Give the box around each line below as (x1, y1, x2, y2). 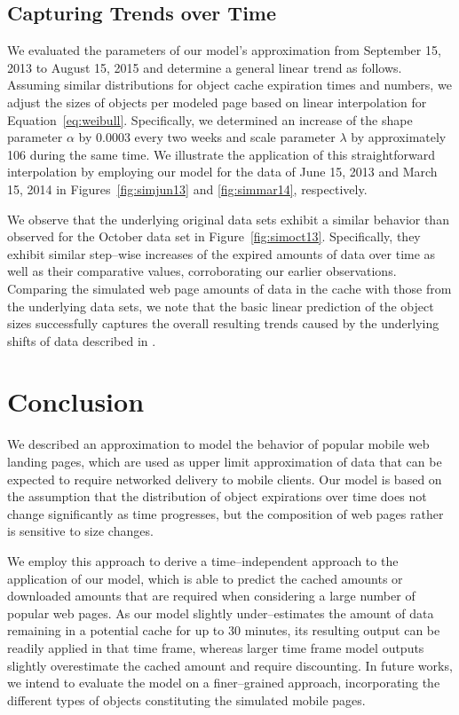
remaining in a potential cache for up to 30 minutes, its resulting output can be (7, 621, 440, 640)
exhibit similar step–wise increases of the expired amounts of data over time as (7, 244, 436, 263)
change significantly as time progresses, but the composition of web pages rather (7, 504, 444, 522)
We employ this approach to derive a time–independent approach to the (7, 551, 399, 570)
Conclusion (7, 383, 145, 420)
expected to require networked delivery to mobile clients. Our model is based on (7, 469, 442, 488)
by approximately (351, 128, 447, 146)
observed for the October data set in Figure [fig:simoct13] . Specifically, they (7, 227, 421, 246)
